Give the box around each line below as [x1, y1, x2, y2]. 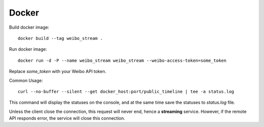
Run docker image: [9, 46, 47, 52]
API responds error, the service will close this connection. [9, 115, 126, 121]
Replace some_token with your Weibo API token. [9, 69, 107, 74]
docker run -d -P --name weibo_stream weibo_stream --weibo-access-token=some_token [18, 57, 227, 63]
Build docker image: [9, 24, 49, 30]
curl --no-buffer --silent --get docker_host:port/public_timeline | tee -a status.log [18, 89, 235, 94]
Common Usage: [9, 77, 44, 83]
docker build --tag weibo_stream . [18, 36, 103, 41]
